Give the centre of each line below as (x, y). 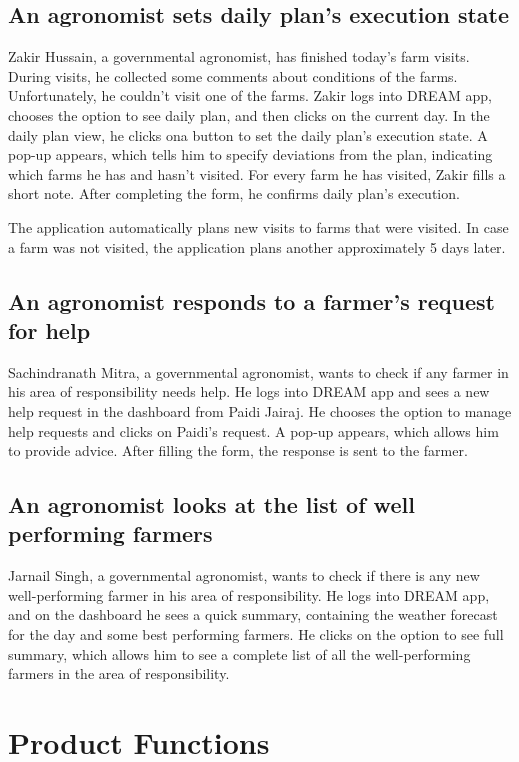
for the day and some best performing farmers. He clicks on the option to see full (256, 634)
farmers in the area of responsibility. (119, 673)
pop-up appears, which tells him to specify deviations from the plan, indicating (250, 154)
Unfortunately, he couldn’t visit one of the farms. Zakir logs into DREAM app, (250, 95)
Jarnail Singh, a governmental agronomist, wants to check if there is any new (244, 575)
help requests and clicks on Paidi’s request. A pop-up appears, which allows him (253, 430)
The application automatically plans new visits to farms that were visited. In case (258, 226)
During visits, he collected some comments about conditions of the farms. (233, 75)
